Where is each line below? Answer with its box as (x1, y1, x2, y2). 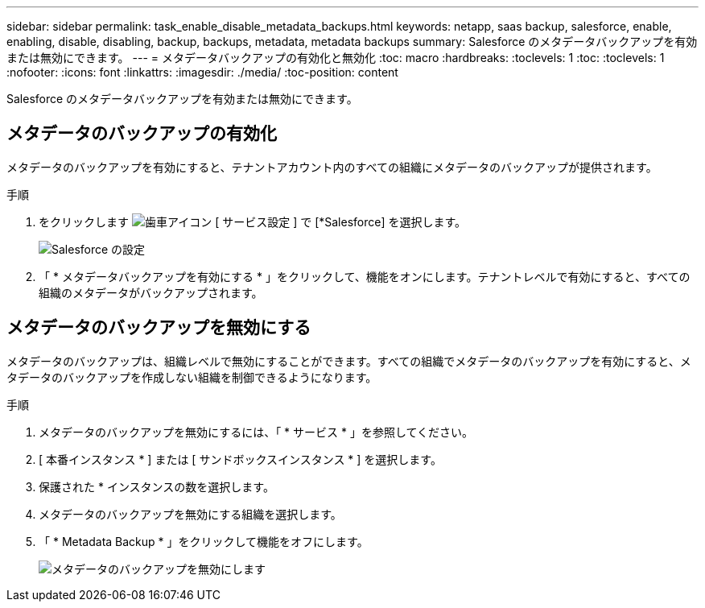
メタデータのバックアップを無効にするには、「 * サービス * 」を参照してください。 (39, 424, 474, 439)
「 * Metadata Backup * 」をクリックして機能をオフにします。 (39, 534, 369, 548)
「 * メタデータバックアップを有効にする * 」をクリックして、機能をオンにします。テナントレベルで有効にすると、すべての (39, 269, 691, 283)
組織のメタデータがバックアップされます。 (39, 285, 263, 300)
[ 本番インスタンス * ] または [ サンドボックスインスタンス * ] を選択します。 (39, 452, 442, 466)
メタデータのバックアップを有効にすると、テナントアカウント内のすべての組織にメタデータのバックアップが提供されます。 (6, 159, 658, 174)
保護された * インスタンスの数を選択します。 (39, 479, 274, 494)
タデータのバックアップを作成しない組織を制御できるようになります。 (6, 370, 377, 384)
